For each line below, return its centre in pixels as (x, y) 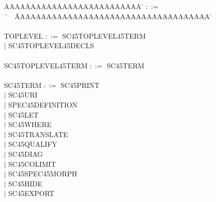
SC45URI (23, 95)
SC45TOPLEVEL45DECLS (51, 45)
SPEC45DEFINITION (43, 104)
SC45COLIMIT (32, 164)
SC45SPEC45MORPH (43, 174)
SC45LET (23, 114)
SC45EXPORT (31, 193)
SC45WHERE (30, 124)
